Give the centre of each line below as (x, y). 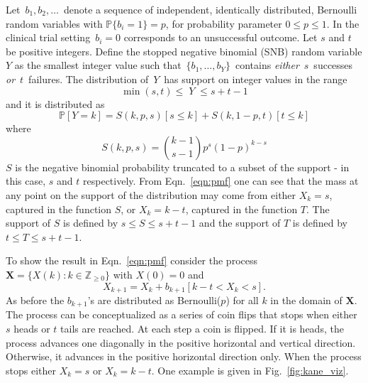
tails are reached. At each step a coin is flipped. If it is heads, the (202, 328)
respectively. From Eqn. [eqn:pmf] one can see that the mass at (221, 181)
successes (333, 65)
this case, (26, 181)
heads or (32, 328)
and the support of (240, 223)
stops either (31, 370)
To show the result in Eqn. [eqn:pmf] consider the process (132, 260)
